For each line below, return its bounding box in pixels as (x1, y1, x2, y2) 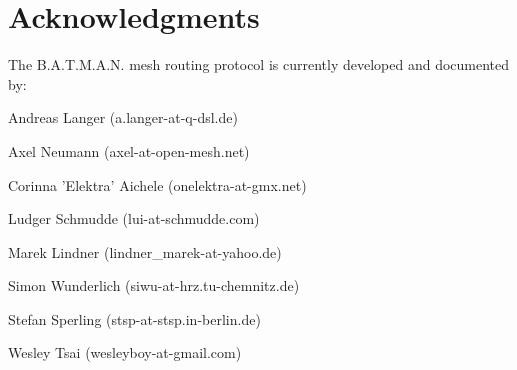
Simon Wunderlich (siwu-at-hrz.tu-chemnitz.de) (8, 275, 300, 296)
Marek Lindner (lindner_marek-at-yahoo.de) (8, 241, 282, 262)
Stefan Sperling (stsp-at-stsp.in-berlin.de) (8, 308, 261, 329)
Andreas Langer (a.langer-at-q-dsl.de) (8, 107, 238, 128)
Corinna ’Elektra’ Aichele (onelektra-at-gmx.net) (8, 174, 307, 195)
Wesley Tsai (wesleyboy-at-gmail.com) (8, 342, 242, 363)
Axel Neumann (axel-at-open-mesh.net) (8, 140, 250, 161)
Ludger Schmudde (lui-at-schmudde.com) (8, 208, 260, 229)
